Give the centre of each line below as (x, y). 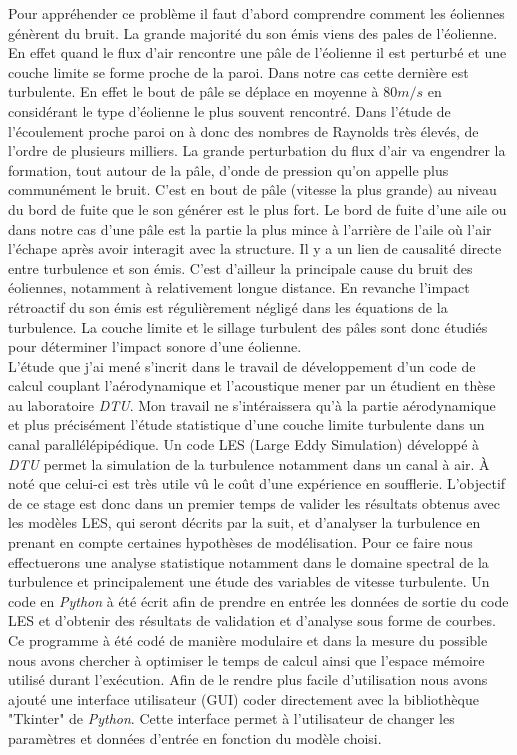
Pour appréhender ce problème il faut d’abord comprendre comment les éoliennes (256, 13)
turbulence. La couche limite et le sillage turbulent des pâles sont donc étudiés (248, 326)
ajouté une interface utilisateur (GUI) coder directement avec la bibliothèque (243, 698)
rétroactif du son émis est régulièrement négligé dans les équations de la (228, 306)
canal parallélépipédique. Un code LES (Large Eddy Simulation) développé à (244, 444)
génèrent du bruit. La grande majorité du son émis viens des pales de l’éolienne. (253, 32)
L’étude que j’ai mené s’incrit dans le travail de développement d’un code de (242, 365)
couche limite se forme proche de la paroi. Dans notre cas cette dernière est (238, 71)
